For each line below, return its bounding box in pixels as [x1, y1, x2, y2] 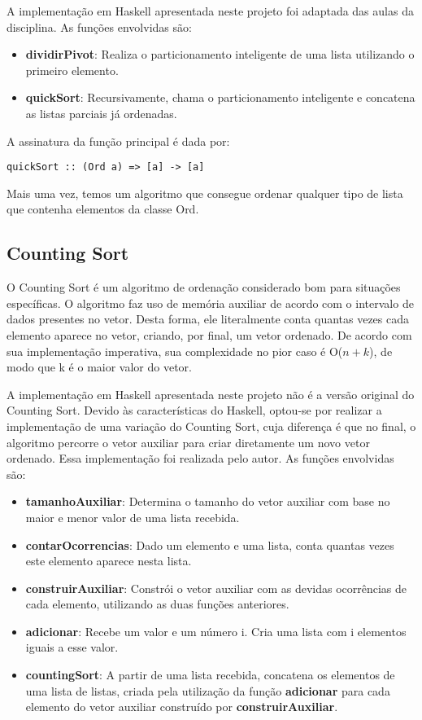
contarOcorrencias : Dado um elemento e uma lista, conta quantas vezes [25, 536, 394, 553]
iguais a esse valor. [25, 639, 119, 656]
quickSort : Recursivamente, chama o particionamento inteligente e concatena [25, 89, 415, 106]
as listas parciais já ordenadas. [25, 104, 177, 121]
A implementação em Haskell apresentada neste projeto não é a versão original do [7, 385, 415, 402]
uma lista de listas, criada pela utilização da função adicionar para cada [25, 682, 390, 699]
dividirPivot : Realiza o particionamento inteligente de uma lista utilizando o [25, 46, 415, 63]
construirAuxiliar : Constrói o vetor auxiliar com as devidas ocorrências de [25, 579, 407, 596]
